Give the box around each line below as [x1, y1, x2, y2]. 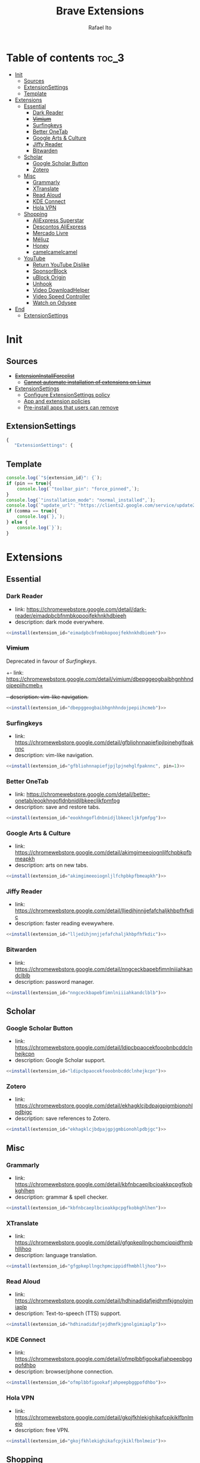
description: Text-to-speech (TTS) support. [14, 1310, 121, 1317]
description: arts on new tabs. [14, 862, 88, 869]
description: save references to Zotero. [14, 1115, 111, 1122]
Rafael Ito [88, 24, 112, 31]
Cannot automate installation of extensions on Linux [23, 378, 151, 385]
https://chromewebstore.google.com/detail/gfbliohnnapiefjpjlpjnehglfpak [14, 739, 194, 746]
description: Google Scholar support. [14, 1057, 106, 1064]
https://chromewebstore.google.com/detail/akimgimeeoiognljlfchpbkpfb [14, 849, 192, 856]
